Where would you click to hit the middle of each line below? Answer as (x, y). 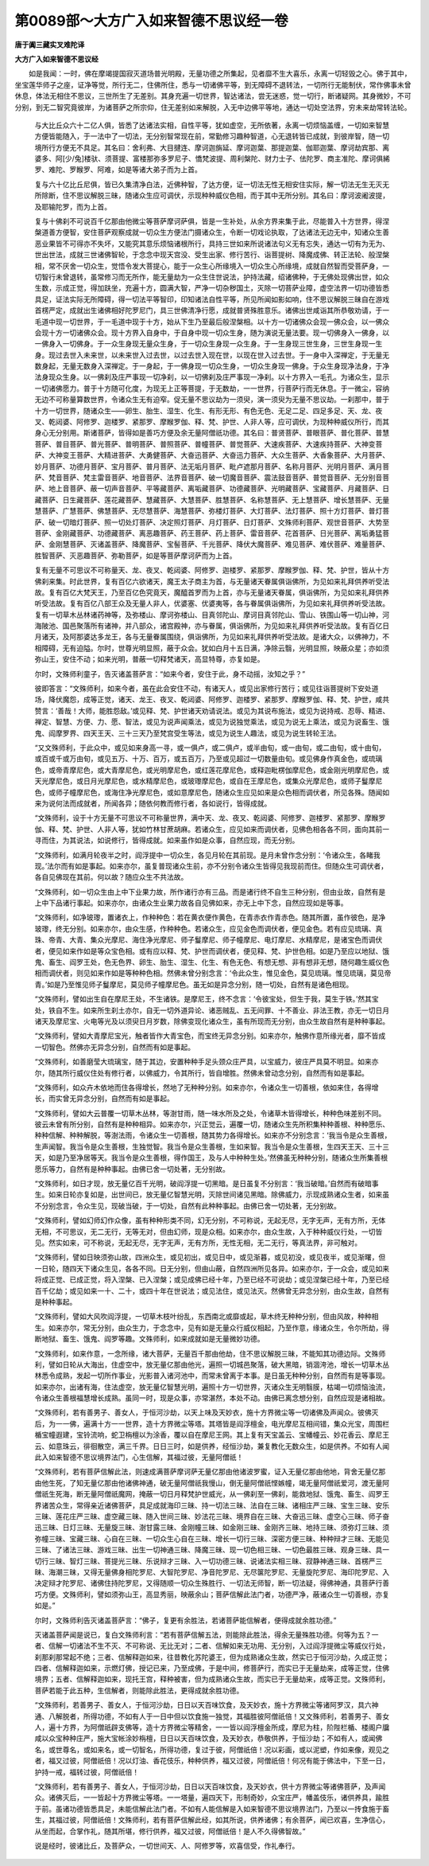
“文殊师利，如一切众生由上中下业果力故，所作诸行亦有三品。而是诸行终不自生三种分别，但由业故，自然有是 (210, 892)
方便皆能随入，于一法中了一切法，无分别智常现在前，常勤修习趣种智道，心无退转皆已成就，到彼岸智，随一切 (212, 136)
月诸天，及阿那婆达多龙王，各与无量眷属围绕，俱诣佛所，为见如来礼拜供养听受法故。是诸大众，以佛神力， (209, 637)
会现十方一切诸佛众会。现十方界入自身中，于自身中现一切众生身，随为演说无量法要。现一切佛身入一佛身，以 (212, 332)
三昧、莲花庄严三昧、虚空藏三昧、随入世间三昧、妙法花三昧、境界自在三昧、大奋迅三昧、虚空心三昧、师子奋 (212, 1516)
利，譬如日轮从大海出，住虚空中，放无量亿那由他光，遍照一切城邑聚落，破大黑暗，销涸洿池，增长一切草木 (209, 1364)
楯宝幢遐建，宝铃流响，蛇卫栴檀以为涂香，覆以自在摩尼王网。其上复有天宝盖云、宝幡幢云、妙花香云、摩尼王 (212, 1435)
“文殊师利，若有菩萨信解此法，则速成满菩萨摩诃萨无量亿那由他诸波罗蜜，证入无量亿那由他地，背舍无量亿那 (210, 1472)
